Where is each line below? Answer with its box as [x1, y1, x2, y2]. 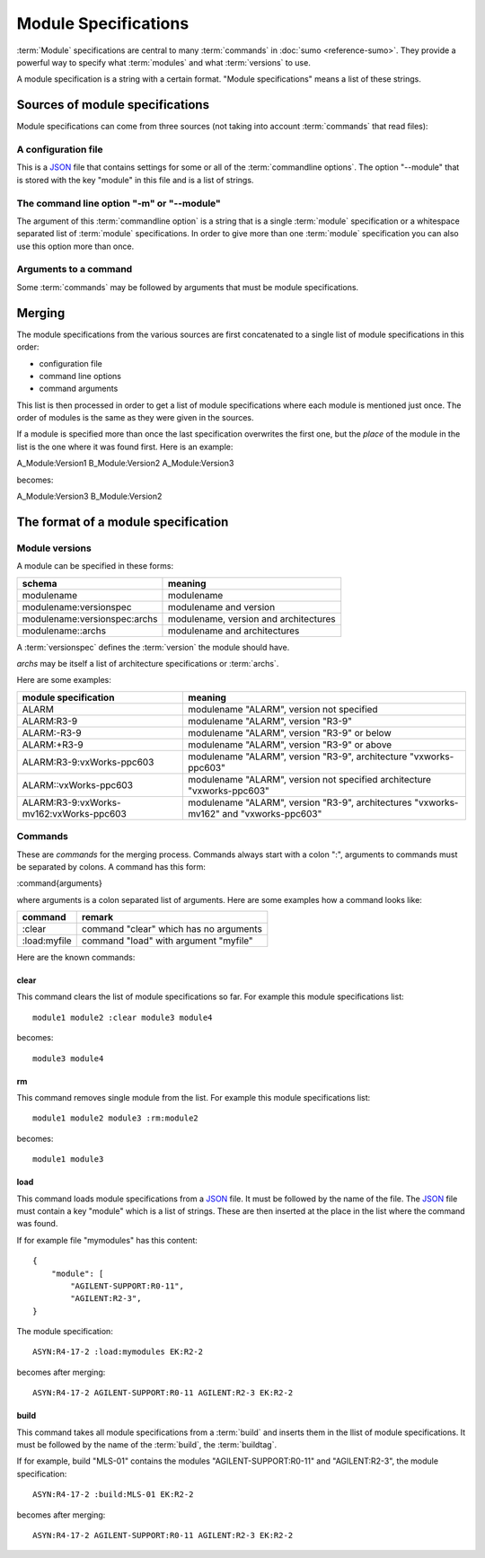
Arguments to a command [16, 263, 133, 276]
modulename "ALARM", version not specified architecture [188, 773, 431, 785]
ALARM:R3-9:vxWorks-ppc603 [22, 756, 154, 768]
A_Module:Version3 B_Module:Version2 [16, 491, 163, 502]
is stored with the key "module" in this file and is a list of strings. [16, 174, 254, 185]
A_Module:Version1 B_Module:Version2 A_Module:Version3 [16, 458, 234, 469]
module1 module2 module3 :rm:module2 [32, 1113, 199, 1123]
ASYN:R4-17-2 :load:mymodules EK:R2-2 [32, 1347, 204, 1357]
